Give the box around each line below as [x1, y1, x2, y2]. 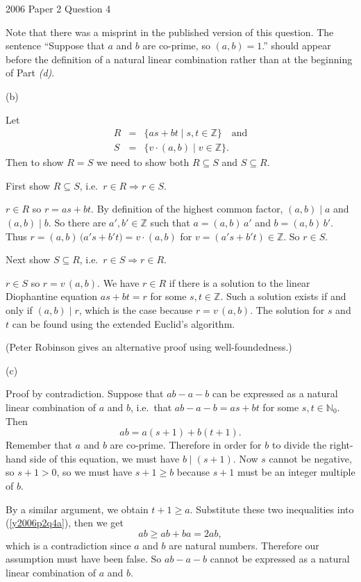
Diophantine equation [6, 289, 98, 304]
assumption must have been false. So [6, 551, 162, 566]
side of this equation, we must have [30, 451, 180, 465]
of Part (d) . [6, 65, 55, 80]
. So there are [48, 215, 106, 229]
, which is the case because [78, 302, 193, 317]
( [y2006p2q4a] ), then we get [6, 515, 124, 530]
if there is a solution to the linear [169, 275, 310, 290]
